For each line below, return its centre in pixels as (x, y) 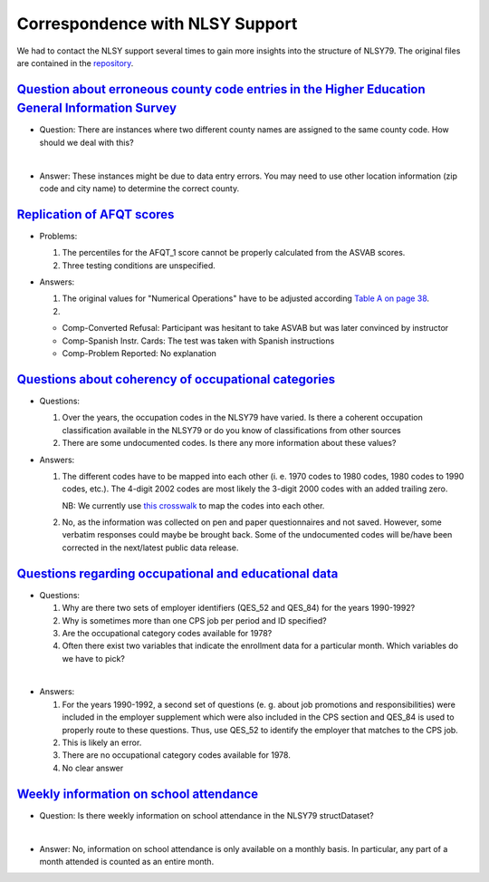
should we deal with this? (87, 142)
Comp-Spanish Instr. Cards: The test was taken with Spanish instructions (198, 341)
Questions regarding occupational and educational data (177, 573)
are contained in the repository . (75, 63)
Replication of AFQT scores (96, 214)
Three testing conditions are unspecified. (139, 265)
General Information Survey (96, 108)
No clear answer (93, 768)
